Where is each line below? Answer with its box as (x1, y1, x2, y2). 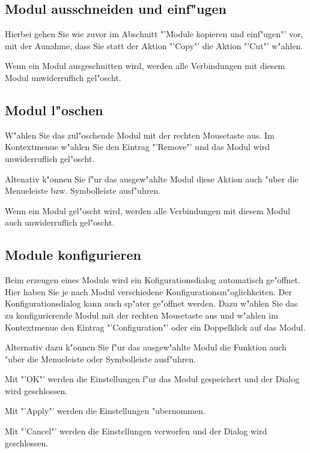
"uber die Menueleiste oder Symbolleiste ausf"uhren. (5, 352, 196, 365)
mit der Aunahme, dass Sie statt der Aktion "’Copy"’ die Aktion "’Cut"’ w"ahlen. (5, 39, 303, 52)
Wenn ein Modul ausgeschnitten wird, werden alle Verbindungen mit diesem (5, 59, 285, 72)
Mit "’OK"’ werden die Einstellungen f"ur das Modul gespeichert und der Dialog (5, 373, 300, 385)
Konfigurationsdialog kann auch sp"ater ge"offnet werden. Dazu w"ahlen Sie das (5, 297, 298, 310)
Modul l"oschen (5, 100, 103, 119)
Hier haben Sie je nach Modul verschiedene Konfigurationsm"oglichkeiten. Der (5, 285, 292, 298)
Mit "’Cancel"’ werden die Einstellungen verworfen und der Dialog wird (5, 425, 267, 437)
